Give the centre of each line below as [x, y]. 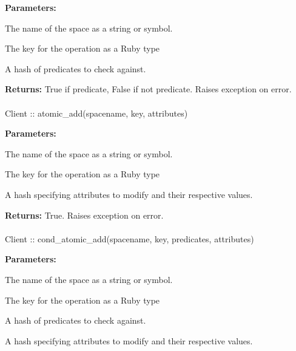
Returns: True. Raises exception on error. [84, 215]
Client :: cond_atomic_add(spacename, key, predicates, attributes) [129, 238]
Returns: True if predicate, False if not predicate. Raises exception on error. [148, 89]
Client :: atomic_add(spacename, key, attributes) [96, 113]
